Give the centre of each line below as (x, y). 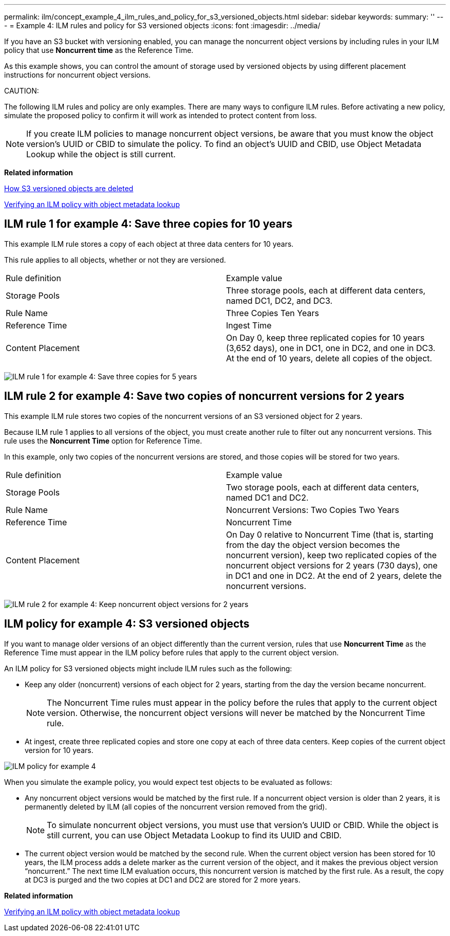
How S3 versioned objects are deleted (69, 188)
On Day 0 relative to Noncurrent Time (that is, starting (330, 534)
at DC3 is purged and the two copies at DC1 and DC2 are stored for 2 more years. (163, 879)
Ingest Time (249, 325)
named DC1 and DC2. (267, 497)
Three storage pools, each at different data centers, (326, 290)
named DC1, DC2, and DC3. (279, 300)
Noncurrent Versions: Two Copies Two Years (313, 510)
